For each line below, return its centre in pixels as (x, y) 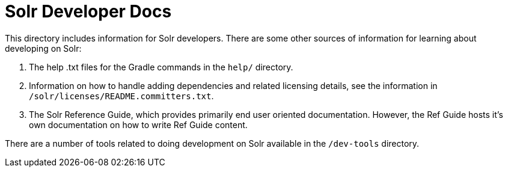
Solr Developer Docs (88, 11)
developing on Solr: (43, 48)
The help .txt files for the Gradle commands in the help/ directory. (161, 67)
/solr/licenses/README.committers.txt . (121, 96)
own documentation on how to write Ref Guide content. (138, 124)
